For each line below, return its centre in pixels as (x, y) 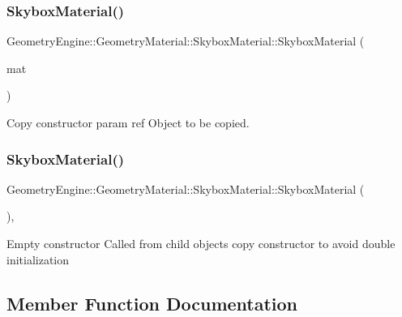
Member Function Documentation (152, 303)
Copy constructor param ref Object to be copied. (128, 122)
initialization (38, 259)
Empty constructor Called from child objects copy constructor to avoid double (201, 243)
